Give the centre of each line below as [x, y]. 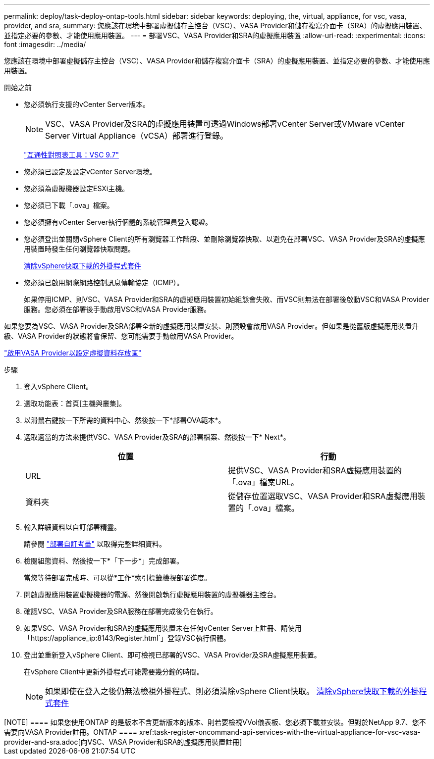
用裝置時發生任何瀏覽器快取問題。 [79, 249]
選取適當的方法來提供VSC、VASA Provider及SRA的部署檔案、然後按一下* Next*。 [157, 437]
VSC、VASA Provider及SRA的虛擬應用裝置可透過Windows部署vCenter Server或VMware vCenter [225, 124]
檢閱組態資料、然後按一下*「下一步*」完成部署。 [104, 561]
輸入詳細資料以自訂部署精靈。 [72, 527]
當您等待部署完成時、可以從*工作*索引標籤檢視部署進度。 [118, 578]
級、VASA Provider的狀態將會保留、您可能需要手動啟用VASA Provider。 [121, 336]
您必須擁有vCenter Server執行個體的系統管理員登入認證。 [118, 222]
